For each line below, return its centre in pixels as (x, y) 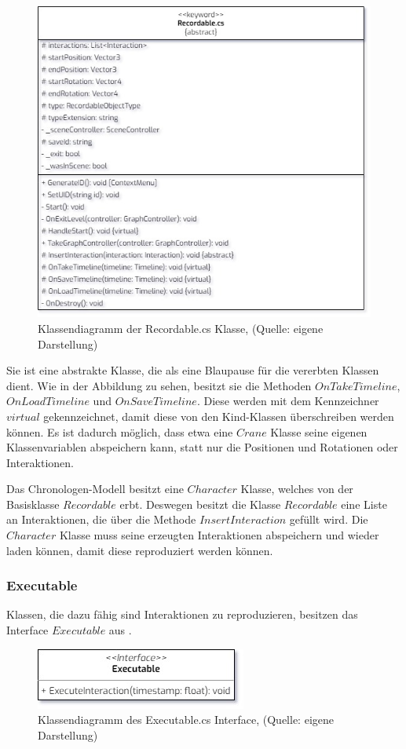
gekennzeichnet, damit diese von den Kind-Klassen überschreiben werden (219, 416)
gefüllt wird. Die (329, 519)
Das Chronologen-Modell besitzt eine (95, 489)
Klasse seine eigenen (319, 431)
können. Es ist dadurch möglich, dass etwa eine (120, 431)
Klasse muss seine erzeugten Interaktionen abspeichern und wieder (219, 535)
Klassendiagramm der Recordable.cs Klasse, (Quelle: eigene (181, 328)
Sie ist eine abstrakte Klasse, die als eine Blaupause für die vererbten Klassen (193, 370)
